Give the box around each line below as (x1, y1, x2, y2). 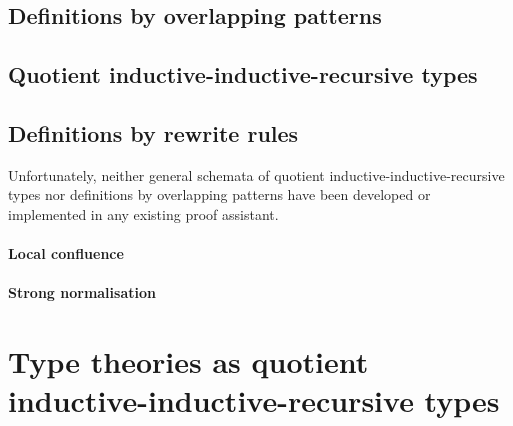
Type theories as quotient (8, 341, 369, 382)
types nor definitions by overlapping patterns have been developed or (8, 184, 431, 205)
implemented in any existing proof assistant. (8, 203, 279, 224)
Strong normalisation (8, 282, 156, 303)
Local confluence (8, 243, 124, 264)
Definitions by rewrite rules (8, 117, 299, 148)
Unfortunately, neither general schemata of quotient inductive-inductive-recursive (8, 164, 505, 185)
